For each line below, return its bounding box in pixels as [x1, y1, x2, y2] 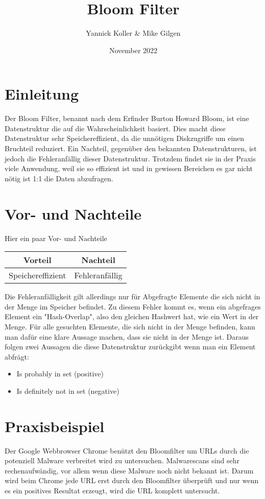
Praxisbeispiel [5, 415, 105, 436]
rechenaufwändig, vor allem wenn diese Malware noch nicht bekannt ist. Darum [5, 465, 254, 476]
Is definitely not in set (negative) [16, 385, 119, 396]
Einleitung [5, 83, 79, 104]
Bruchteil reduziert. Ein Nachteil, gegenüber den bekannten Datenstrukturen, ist [5, 143, 257, 154]
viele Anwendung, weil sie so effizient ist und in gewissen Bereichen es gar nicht [5, 163, 253, 174]
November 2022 [109, 44, 158, 55]
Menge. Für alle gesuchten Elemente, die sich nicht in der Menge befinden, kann [5, 321, 255, 331]
